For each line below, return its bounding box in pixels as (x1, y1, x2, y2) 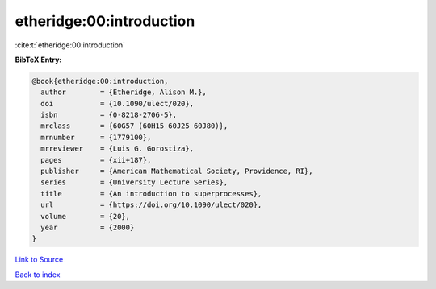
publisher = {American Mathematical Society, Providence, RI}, (40, 167, 313, 176)
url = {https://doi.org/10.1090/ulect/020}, (40, 200, 262, 209)
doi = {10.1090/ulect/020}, (40, 99, 194, 108)
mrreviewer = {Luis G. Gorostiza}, (40, 144, 194, 153)
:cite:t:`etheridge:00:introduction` (15, 40, 125, 50)
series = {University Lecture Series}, (40, 178, 228, 187)
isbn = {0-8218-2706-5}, (40, 110, 178, 120)
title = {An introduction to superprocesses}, (40, 189, 262, 198)
